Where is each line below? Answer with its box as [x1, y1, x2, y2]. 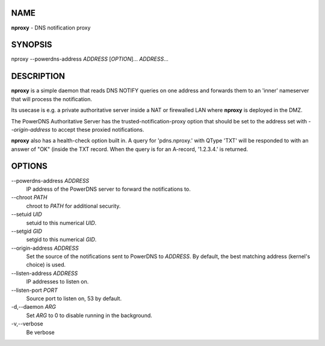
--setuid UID [11, 211, 42, 218]
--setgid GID [11, 227, 42, 235]
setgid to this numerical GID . [26, 236, 97, 243]
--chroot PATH [11, 194, 48, 201]
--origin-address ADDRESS [11, 244, 79, 252]
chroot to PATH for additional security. [26, 202, 121, 209]
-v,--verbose [11, 320, 43, 327]
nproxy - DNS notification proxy [11, 24, 91, 31]
